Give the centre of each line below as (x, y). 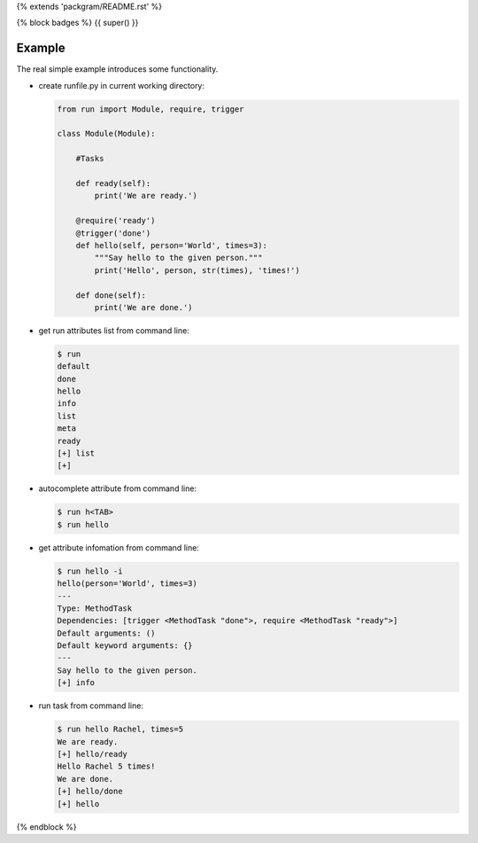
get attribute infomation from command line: (119, 547)
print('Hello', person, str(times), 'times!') (197, 270)
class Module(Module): (106, 134)
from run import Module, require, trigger (150, 109)
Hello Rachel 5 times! (106, 766)
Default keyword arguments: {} (125, 646)
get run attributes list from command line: (114, 330)
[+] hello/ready (93, 754)
